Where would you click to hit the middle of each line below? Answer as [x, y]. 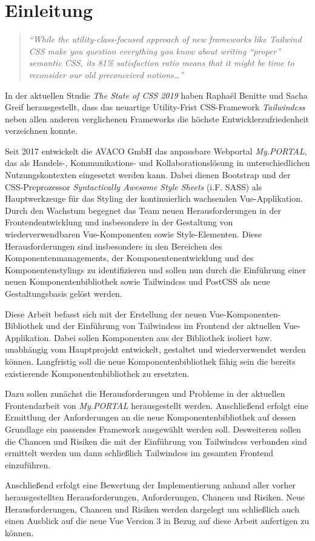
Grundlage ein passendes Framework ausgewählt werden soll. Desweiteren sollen [153, 429]
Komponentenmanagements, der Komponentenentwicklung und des [129, 258]
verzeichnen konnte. [41, 131]
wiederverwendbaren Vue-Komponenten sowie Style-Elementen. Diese [134, 234]
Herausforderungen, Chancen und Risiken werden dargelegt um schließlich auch [152, 509]
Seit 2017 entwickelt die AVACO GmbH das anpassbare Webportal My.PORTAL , [156, 151]
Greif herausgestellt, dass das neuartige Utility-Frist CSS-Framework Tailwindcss [155, 107]
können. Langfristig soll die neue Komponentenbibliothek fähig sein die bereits [150, 361]
